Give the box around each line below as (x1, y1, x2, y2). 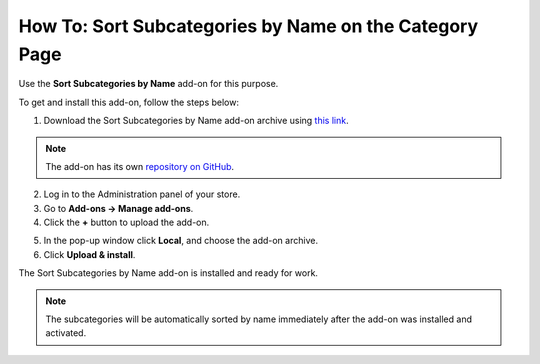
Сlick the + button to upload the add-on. (43, 216, 210, 229)
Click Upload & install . (43, 248, 136, 260)
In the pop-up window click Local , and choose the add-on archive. (43, 235, 319, 247)
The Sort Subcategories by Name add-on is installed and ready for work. (18, 267, 319, 279)
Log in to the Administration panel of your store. (43, 188, 241, 200)
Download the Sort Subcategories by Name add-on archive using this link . (43, 115, 349, 127)
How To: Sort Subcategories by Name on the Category (18, 15, 479, 37)
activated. (45, 327, 87, 339)
